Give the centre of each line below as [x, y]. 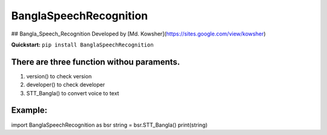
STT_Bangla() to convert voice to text [73, 93]
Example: [29, 111]
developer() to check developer [66, 85]
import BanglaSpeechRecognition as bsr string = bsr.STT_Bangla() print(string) [109, 125]
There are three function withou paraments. [96, 62]
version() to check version [59, 76]
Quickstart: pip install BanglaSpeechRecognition [82, 45]
